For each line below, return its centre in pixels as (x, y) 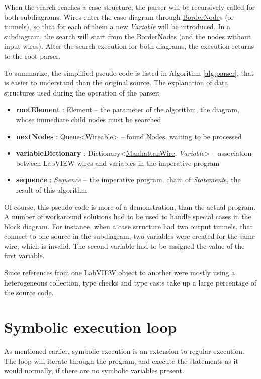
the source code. (29, 292)
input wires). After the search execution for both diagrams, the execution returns (129, 46)
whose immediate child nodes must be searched (89, 119)
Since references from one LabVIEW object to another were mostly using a (120, 273)
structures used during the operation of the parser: (82, 92)
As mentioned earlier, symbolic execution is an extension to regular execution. (124, 351)
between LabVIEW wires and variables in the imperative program (118, 163)
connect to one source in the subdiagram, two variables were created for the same (130, 236)
